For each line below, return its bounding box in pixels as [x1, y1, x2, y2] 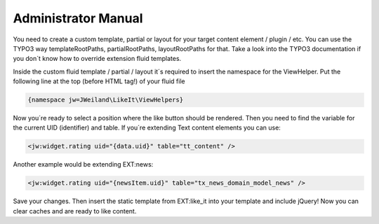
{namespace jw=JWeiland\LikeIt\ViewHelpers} [27, 96, 184, 104]
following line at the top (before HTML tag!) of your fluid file [13, 77, 185, 85]
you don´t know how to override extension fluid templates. [13, 55, 182, 63]
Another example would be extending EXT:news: [13, 160, 154, 169]
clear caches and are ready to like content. [13, 206, 137, 215]
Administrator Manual [13, 10, 143, 26]
